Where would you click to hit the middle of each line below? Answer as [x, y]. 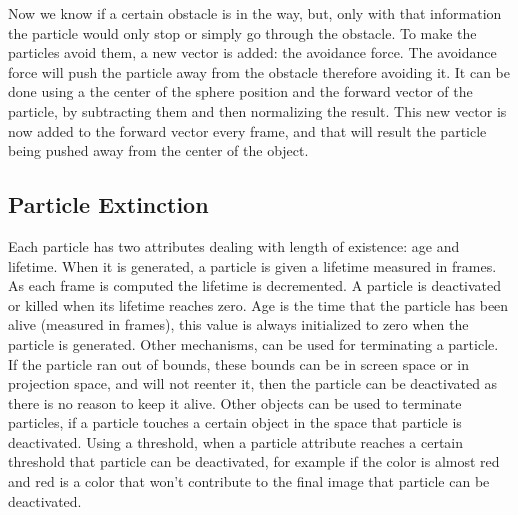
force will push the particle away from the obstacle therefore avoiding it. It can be [259, 71]
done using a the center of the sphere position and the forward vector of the [240, 91]
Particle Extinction [108, 204]
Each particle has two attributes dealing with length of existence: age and [234, 245]
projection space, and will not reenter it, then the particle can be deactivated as [253, 383]
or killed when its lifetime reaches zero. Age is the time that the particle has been [258, 304]
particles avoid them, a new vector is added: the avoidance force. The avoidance [252, 52]
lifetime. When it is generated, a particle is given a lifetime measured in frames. [252, 265]
